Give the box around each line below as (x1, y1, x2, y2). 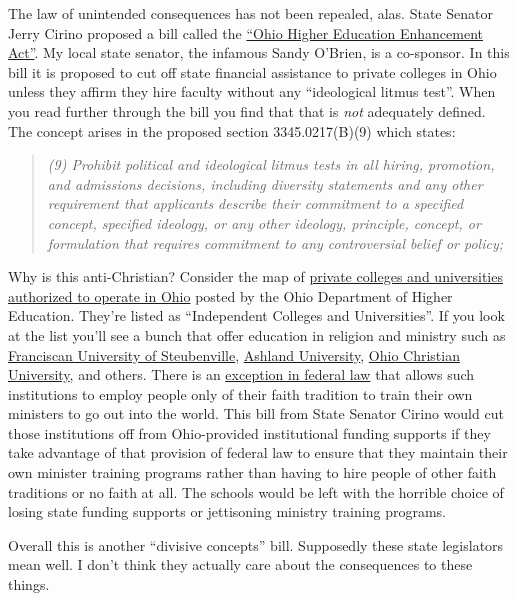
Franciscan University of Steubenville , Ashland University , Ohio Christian (8, 344, 460, 365)
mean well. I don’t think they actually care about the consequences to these (8, 554, 473, 575)
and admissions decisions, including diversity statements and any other (47, 173, 483, 194)
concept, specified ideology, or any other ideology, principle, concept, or (47, 212, 481, 233)
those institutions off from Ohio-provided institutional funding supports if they (8, 422, 491, 443)
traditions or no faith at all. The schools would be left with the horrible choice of (8, 481, 504, 502)
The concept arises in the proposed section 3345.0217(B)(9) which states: (8, 120, 456, 141)
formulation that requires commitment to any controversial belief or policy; (47, 232, 504, 253)
